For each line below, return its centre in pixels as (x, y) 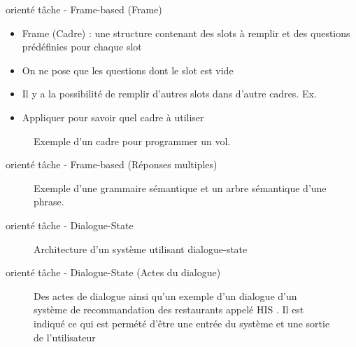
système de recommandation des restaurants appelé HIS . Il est (169, 309)
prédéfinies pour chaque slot (82, 47)
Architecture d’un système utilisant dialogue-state (141, 249)
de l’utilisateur (65, 337)
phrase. (49, 202)
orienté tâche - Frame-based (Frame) (84, 9)
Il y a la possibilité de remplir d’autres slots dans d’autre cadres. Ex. (169, 94)
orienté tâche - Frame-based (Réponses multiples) (112, 164)
